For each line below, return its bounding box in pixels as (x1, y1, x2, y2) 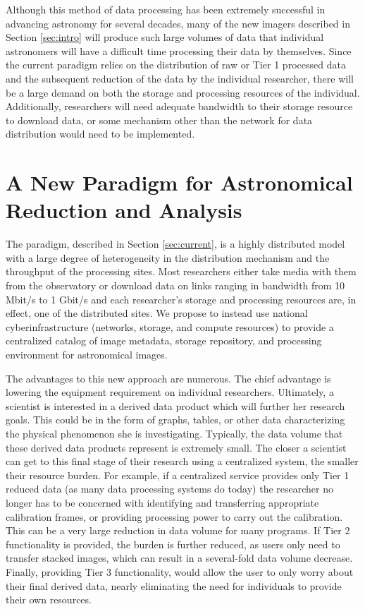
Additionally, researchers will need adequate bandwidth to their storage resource (6, 99, 353, 114)
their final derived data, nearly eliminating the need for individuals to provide (6, 578, 342, 593)
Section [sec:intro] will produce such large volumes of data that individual (6, 30, 324, 44)
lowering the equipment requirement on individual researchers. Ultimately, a (6, 385, 334, 399)
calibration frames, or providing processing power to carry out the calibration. (6, 509, 343, 524)
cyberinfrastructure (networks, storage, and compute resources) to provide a (6, 319, 334, 334)
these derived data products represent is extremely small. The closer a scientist (6, 440, 347, 454)
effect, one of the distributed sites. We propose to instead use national (6, 306, 308, 320)
